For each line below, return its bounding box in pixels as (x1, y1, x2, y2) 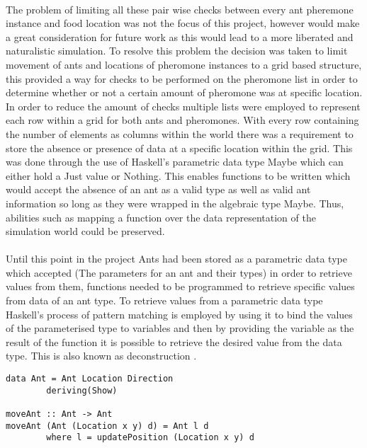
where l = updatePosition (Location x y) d (46, 432, 254, 443)
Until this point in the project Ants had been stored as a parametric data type (6, 251, 347, 266)
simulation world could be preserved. (6, 224, 165, 239)
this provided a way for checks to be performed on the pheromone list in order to (6, 71, 358, 86)
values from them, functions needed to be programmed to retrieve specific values (6, 279, 355, 294)
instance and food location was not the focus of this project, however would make (6, 16, 360, 30)
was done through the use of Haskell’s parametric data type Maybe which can (6, 154, 344, 169)
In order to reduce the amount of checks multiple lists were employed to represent (6, 98, 361, 113)
